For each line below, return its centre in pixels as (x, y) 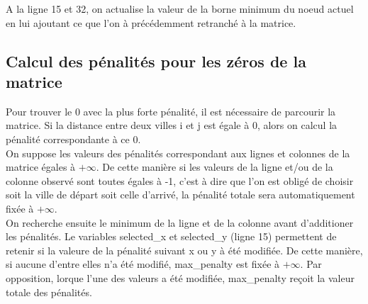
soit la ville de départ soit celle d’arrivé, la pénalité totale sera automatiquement (180, 195)
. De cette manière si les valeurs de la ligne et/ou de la (214, 167)
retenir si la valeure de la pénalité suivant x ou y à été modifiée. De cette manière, (184, 250)
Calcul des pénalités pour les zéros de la (156, 61)
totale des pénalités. (49, 292)
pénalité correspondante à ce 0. (73, 139)
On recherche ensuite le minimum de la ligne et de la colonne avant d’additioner (180, 222)
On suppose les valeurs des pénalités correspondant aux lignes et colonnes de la (178, 153)
